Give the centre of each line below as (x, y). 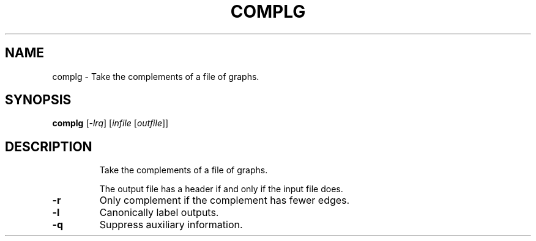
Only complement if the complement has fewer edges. (225, 200)
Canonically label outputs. (159, 213)
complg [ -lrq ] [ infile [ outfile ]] (110, 123)
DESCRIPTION (49, 146)
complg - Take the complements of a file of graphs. (156, 76)
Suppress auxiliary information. (171, 225)
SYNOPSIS (38, 100)
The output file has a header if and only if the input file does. (221, 189)
